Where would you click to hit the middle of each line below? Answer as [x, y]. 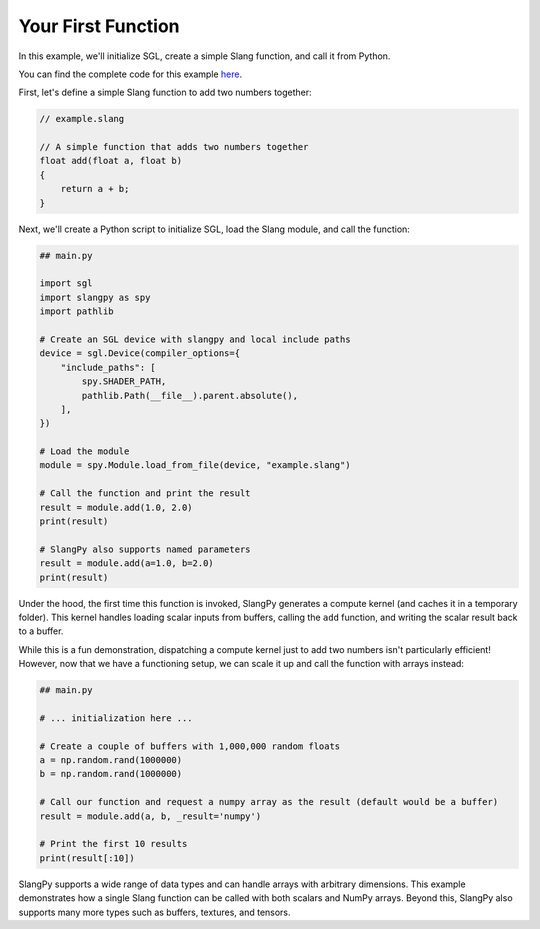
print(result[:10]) [87, 858]
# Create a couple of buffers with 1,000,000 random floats [190, 746]
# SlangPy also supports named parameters [145, 549]
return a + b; [95, 189]
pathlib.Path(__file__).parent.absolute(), [190, 395]
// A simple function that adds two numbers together [174, 147]
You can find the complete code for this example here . [130, 74]
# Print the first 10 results [113, 844]
